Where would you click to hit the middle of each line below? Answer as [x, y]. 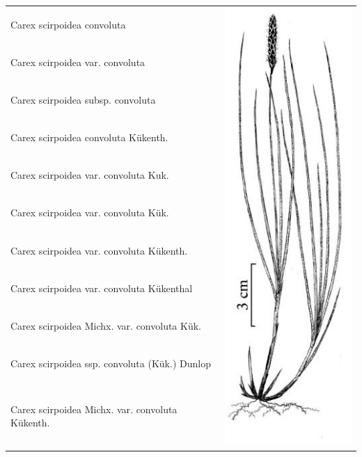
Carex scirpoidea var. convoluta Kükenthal [102, 288]
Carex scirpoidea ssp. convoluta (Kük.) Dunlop [111, 363]
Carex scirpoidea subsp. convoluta [83, 100]
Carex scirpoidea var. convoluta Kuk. [90, 175]
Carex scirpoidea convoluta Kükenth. [89, 137]
